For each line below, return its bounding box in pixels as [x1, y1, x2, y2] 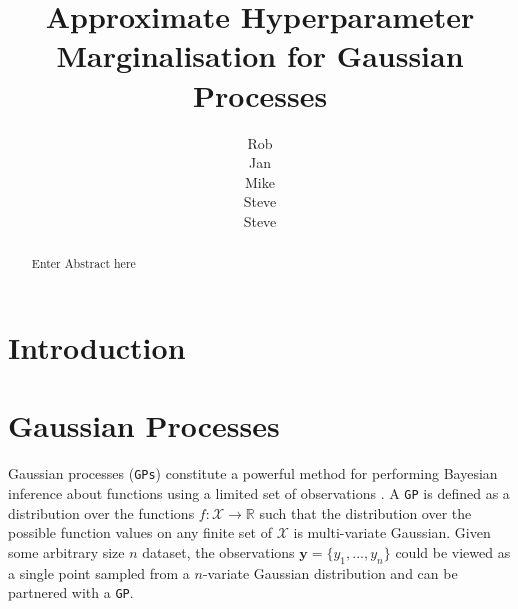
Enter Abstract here [31, 255, 136, 272]
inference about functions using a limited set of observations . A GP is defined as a [8, 482, 510, 503]
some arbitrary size [8, 541, 125, 562]
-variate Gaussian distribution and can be [202, 562, 458, 583]
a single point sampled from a [8, 562, 190, 583]
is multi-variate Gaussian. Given [293, 522, 491, 543]
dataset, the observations [142, 541, 295, 562]
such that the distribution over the [259, 502, 472, 523]
